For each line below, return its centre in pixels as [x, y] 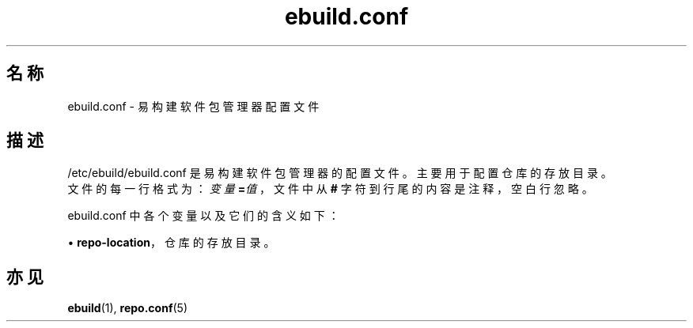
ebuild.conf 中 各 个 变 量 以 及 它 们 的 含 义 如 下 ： [203, 216]
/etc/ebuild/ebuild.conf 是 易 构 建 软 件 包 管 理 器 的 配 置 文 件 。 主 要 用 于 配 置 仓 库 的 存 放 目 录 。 [340, 173]
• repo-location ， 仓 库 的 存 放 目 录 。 [171, 243]
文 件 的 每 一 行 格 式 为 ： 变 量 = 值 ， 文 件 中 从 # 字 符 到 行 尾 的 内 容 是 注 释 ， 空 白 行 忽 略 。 [330, 189]
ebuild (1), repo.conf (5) [128, 308]
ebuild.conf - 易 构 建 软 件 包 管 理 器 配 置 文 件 [193, 106]
